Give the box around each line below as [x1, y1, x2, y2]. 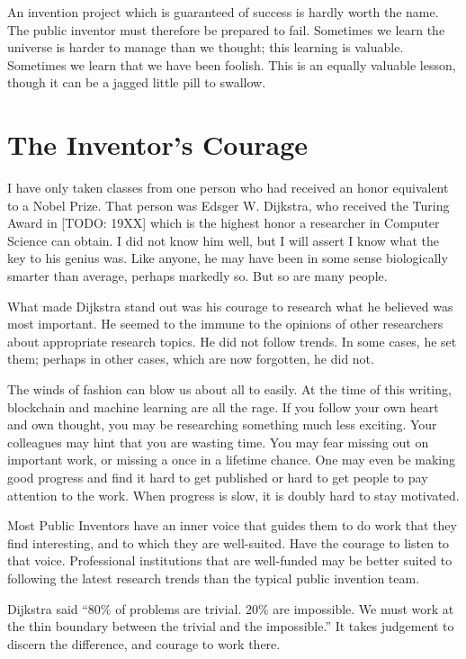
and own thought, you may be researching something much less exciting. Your [7, 415, 437, 434]
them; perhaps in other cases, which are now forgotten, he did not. [7, 349, 374, 368]
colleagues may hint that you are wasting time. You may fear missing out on [7, 432, 429, 451]
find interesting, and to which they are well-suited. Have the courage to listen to [7, 533, 450, 552]
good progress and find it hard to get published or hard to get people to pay [7, 468, 428, 486]
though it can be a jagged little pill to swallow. [7, 73, 266, 92]
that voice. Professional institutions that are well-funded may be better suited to [7, 551, 453, 570]
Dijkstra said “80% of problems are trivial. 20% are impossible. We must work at [7, 599, 454, 618]
